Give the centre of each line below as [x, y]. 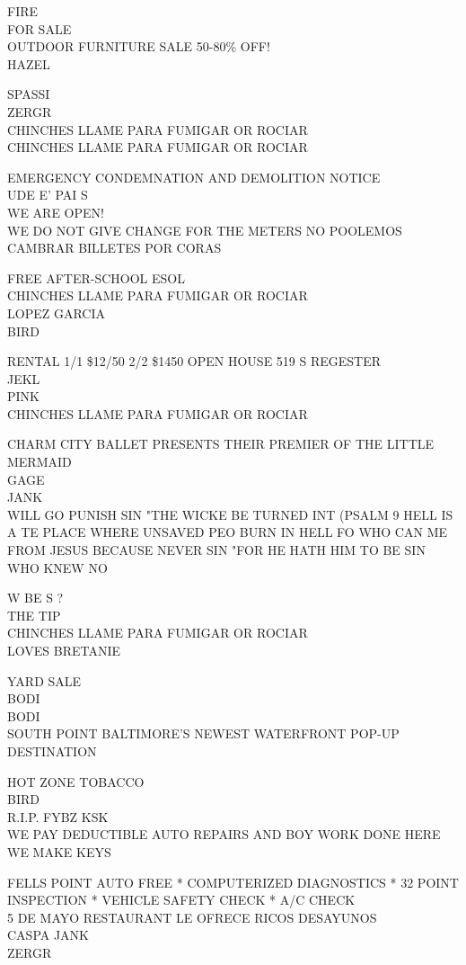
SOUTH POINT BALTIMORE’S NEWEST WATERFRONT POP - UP [203, 733]
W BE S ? [35, 598]
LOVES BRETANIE [64, 650]
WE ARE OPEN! [56, 212]
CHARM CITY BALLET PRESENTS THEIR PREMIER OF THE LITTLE [221, 444]
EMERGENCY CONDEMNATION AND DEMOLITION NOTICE [194, 177]
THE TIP [34, 615]
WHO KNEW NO [57, 567]
